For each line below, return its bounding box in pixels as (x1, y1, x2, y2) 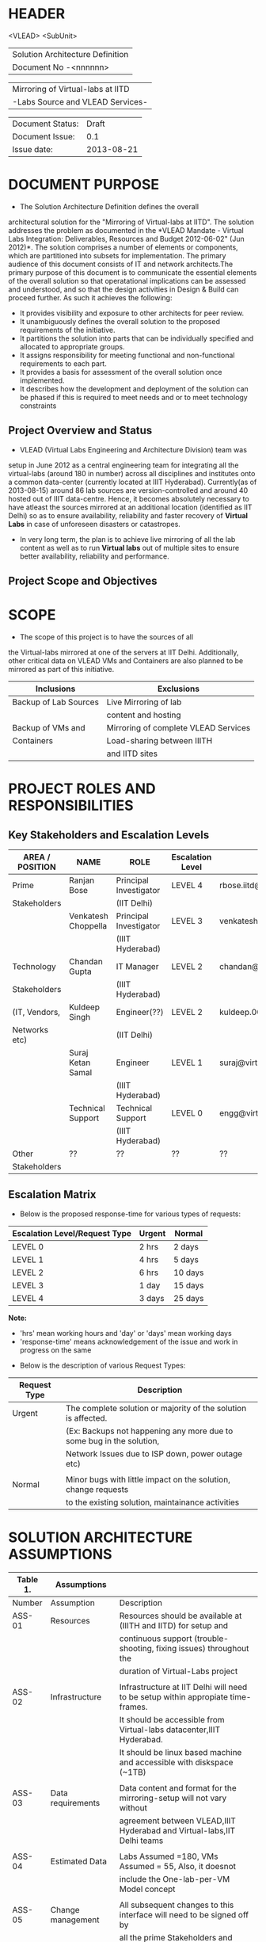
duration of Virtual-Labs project (119, 1665, 238, 1677)
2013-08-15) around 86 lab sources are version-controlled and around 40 (8, 485, 249, 495)
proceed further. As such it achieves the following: (8, 292, 173, 302)
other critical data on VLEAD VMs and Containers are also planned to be (8, 656, 244, 666)
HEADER (8, 5, 66, 23)
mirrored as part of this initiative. (8, 665, 115, 674)
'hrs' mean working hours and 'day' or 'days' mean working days (19, 1328, 232, 1337)
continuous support (119, 1633, 192, 1644)
